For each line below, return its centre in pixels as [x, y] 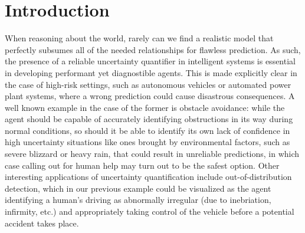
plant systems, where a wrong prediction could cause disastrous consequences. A [150, 96]
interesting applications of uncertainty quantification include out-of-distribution [148, 177]
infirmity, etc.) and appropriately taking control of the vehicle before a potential [150, 211]
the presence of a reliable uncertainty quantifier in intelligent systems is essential [150, 61]
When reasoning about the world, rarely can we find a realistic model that [139, 38]
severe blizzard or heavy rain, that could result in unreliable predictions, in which [152, 154]
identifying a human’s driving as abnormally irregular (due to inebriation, [138, 200]
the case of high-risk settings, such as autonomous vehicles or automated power [148, 84]
